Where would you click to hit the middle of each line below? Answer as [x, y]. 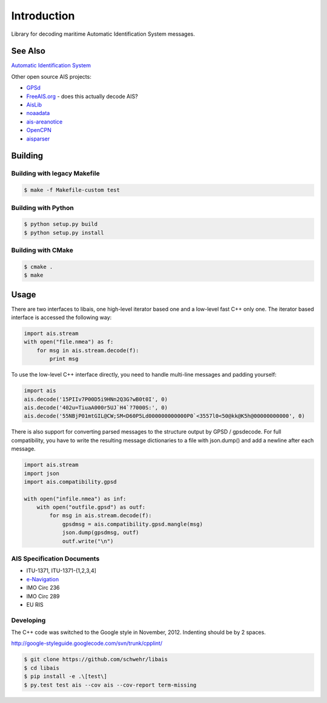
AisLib [34, 105]
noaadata [38, 113]
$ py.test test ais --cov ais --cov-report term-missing [110, 685]
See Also [28, 51]
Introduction [43, 16]
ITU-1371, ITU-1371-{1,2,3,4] [61, 571]
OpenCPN [39, 130]
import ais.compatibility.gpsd [71, 482]
